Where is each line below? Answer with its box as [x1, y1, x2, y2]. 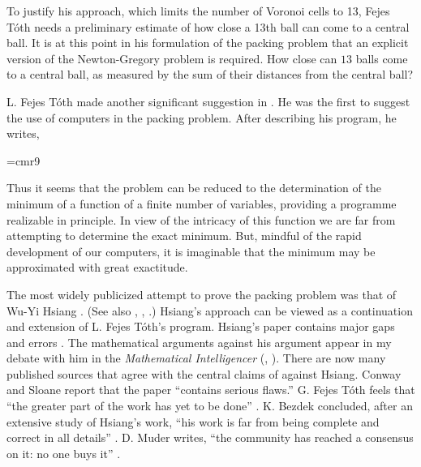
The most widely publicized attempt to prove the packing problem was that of [6, 285, 397, 302]
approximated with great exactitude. [6, 259, 188, 276]
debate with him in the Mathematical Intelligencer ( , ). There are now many [6, 349, 386, 366]
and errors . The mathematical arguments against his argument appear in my [6, 333, 392, 350]
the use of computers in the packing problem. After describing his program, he [6, 109, 397, 126]
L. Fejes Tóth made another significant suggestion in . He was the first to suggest [6, 92, 410, 109]
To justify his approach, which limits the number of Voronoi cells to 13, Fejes [6, 2, 390, 19]
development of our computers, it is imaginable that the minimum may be [6, 242, 376, 259]
